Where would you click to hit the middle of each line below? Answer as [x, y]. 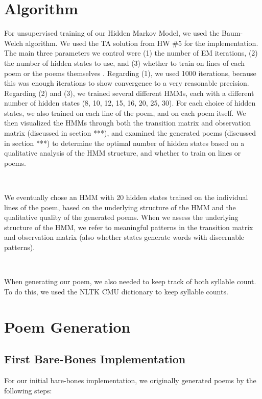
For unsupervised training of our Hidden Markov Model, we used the [112, 33]
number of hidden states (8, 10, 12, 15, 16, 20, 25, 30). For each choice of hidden [130, 103]
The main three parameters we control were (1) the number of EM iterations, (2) [131, 53]
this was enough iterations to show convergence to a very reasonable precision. [127, 83]
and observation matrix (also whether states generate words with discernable [124, 237]
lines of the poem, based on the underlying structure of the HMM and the [120, 207]
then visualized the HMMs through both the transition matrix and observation [128, 123]
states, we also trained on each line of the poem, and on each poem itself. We [125, 113]
